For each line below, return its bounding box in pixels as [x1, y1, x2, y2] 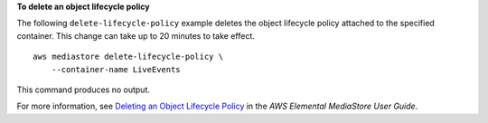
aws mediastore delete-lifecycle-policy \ [33, 52, 224, 62]
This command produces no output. [16, 84, 151, 95]
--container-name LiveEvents [51, 64, 181, 74]
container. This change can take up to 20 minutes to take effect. [16, 30, 255, 41]
